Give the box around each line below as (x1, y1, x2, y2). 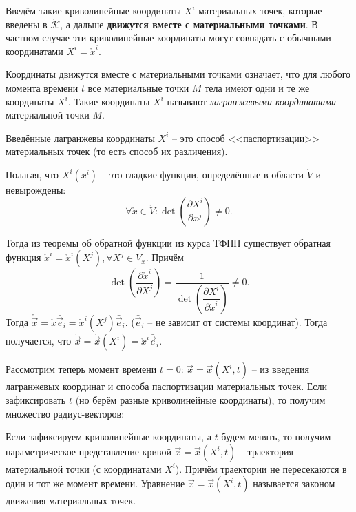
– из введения (251, 362, 309, 376)
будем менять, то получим (221, 429, 331, 444)
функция (6, 250, 41, 265)
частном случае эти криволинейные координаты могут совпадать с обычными (6, 30, 331, 45)
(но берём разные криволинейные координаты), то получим (75, 393, 326, 407)
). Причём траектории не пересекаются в (175, 461, 347, 475)
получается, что (6, 334, 72, 348)
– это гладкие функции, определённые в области (101, 167, 304, 181)
